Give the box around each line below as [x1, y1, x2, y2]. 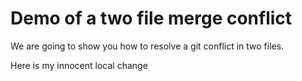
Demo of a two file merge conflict [10, 7, 293, 30]
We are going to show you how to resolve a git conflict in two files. [10, 40, 285, 52]
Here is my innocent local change [10, 59, 148, 71]
